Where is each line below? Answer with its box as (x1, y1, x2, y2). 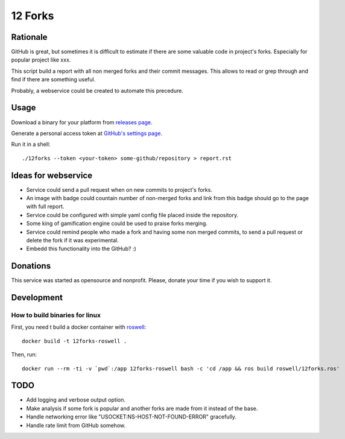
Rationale (11, 32, 48, 42)
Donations (11, 261, 51, 271)
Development (11, 292, 63, 303)
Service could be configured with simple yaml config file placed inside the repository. (26, 211, 238, 218)
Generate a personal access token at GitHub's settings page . (11, 130, 163, 137)
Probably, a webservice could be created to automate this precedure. (11, 87, 183, 94)
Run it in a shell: (11, 141, 51, 148)
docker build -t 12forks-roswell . (22, 338, 127, 344)
